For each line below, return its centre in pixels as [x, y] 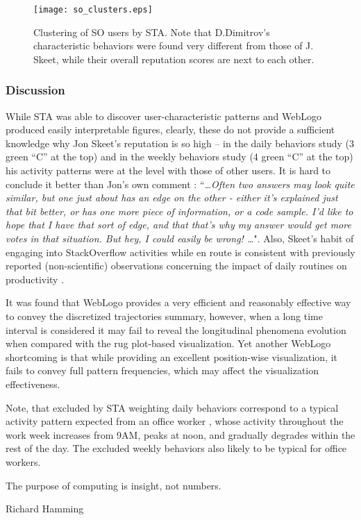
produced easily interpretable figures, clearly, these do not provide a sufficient [170, 129]
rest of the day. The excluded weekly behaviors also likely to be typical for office [176, 448]
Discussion [35, 90]
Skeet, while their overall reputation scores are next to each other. [174, 59]
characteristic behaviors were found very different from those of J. [174, 45]
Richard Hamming [45, 509]
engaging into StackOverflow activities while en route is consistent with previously [180, 252]
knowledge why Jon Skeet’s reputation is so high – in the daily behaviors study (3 [180, 143]
